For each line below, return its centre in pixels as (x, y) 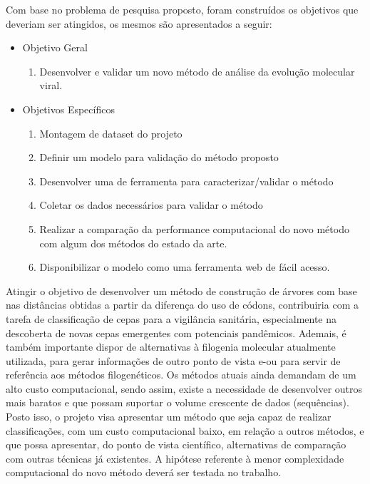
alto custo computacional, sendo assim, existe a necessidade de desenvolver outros (184, 388)
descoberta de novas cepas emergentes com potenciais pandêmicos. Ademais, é (176, 333)
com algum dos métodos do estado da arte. (133, 243)
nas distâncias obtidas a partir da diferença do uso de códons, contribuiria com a (182, 305)
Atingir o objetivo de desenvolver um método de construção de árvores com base (181, 290)
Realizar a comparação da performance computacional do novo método (194, 228)
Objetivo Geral (55, 47)
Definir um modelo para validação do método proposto (159, 157)
